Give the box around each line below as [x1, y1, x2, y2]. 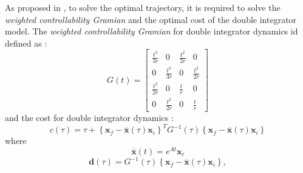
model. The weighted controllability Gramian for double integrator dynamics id [5, 25, 298, 38]
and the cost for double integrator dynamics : [5, 111, 174, 124]
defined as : [5, 36, 47, 49]
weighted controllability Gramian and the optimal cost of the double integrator [5, 13, 297, 25]
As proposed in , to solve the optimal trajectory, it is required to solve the [5, 1, 281, 13]
